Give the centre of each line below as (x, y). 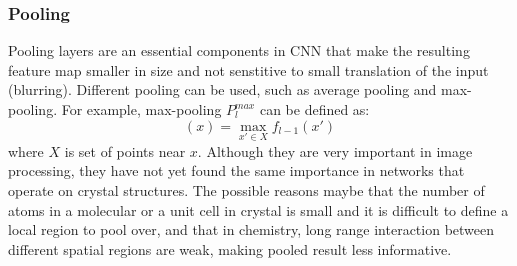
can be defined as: (314, 109)
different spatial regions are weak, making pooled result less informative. (230, 248)
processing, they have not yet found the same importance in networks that (236, 170)
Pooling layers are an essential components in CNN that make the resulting (239, 50)
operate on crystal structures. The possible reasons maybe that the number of (246, 190)
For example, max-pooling (141, 109)
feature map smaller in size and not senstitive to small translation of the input (248, 69)
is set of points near (125, 150)
